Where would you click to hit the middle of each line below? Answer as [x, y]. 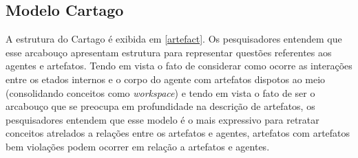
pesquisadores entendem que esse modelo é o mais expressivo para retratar [162, 119]
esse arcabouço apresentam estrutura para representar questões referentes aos [169, 52]
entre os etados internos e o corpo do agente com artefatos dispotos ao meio [166, 79]
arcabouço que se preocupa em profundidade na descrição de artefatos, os [160, 106]
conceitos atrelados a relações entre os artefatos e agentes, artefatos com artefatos [178, 133]
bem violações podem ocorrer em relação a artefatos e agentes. [138, 146]
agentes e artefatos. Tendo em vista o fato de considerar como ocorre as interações [179, 66]
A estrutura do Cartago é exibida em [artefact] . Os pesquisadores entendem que [174, 39]
